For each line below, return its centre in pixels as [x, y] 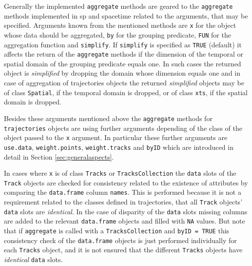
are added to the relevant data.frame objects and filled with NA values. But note [125, 221]
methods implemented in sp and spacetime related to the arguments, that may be [126, 15]
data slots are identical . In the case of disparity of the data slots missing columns [126, 211]
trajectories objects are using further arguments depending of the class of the [123, 128]
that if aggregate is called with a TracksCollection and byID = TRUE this [117, 231]
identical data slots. [33, 259]
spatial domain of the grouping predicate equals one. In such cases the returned [123, 63]
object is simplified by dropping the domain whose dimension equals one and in [122, 73]
